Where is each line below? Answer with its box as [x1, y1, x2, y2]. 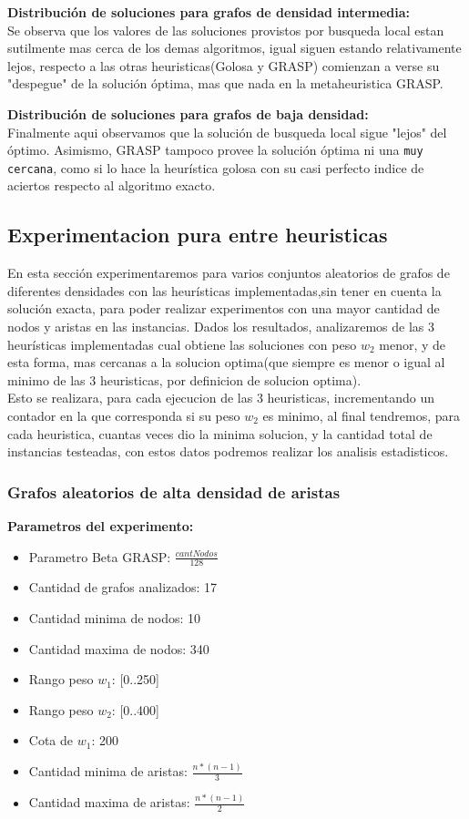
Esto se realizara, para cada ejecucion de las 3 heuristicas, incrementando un [7, 388, 434, 407]
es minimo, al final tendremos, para [262, 406, 461, 425]
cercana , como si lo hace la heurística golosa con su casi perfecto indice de [7, 158, 424, 177]
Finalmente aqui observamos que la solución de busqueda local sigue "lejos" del [7, 122, 447, 141]
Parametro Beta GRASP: [28, 547, 171, 566]
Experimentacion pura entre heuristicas [7, 220, 388, 249]
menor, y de [379, 334, 446, 353]
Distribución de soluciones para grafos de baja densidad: [7, 104, 369, 123]
